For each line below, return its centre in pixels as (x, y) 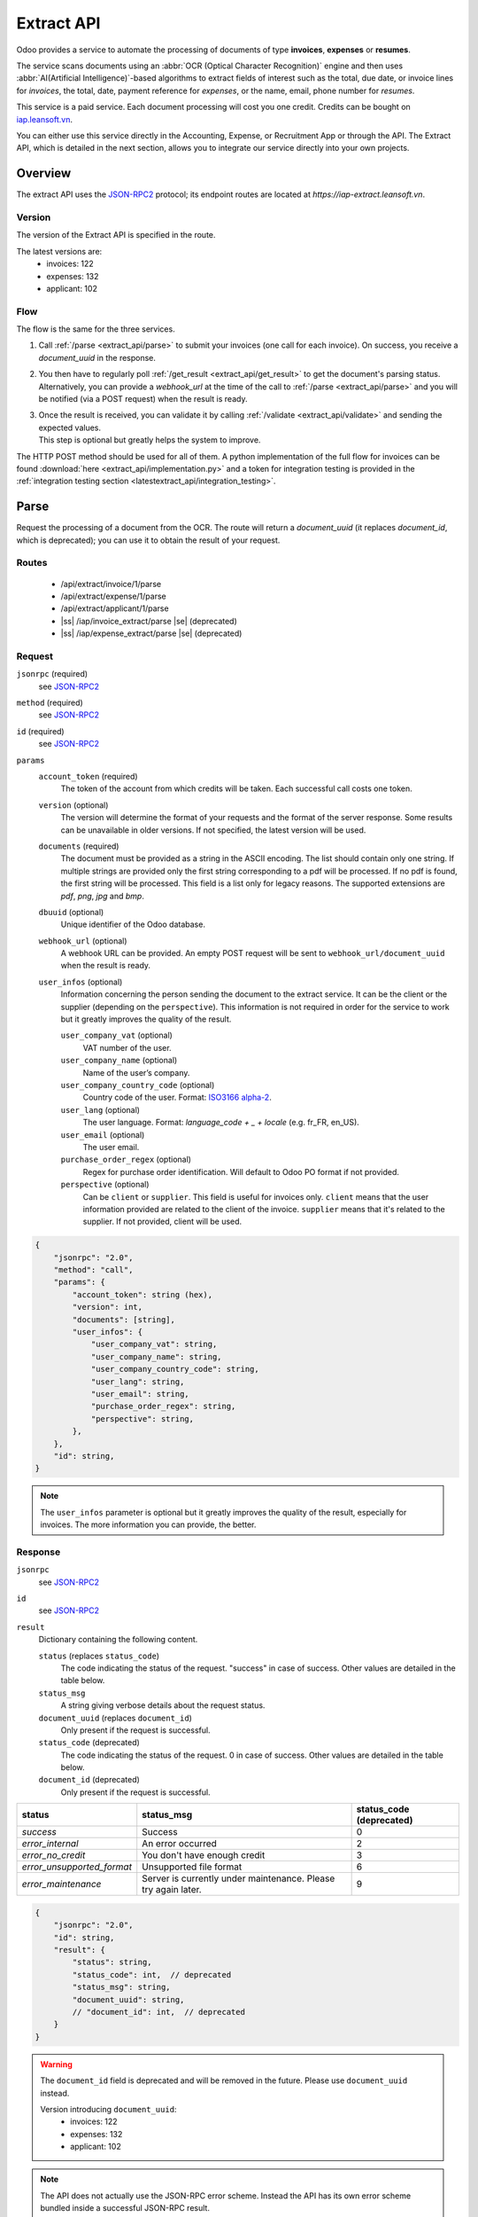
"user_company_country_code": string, (175, 1369)
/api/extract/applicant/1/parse (115, 608)
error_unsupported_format (77, 1867)
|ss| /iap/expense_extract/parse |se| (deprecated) (151, 633)
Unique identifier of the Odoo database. (133, 924)
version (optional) (73, 805)
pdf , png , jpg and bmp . (103, 896)
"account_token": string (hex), (142, 1294)
